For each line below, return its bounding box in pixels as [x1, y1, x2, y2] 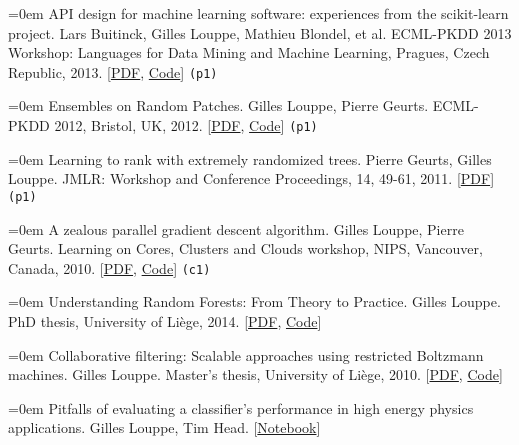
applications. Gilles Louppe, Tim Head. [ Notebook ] [8, 417, 321, 438]
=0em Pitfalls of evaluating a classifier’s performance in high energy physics [8, 397, 474, 418]
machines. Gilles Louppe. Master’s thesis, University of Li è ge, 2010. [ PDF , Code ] [8, 364, 503, 385]
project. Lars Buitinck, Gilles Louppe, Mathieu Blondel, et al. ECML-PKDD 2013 [8, 22, 512, 43]
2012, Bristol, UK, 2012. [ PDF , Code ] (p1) [54, 115, 318, 136]
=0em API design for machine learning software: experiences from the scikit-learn [8, 3, 509, 23]
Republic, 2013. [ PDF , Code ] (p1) [8, 61, 218, 82]
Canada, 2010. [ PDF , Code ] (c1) [8, 257, 211, 278]
